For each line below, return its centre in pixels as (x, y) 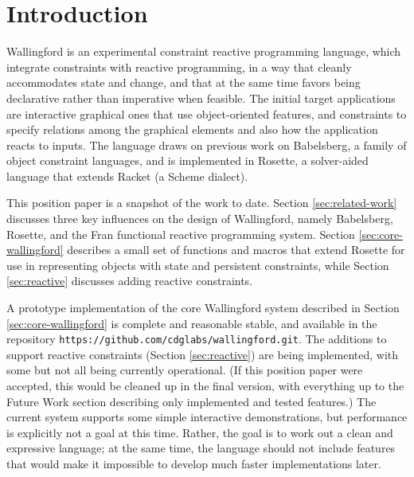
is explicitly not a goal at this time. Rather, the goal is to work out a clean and (200, 432)
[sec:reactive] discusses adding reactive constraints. (130, 281)
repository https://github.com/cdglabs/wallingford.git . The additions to (197, 339)
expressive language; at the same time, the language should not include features (201, 448)
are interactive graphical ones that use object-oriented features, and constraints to (207, 113)
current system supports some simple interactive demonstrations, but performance (207, 417)
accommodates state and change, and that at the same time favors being (184, 82)
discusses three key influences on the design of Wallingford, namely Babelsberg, (200, 219)
